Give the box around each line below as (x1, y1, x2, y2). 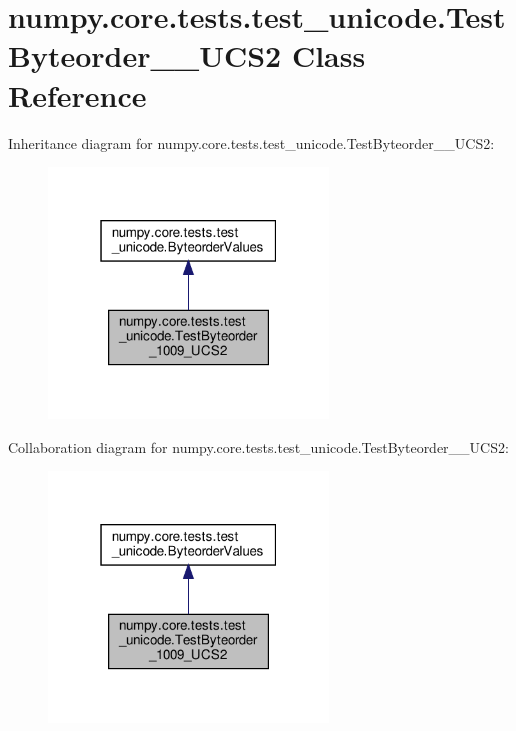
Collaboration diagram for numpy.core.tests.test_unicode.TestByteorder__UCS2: (8, 436, 509, 457)
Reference (8, 74, 147, 115)
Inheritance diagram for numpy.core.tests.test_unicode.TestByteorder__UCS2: (8, 132, 495, 153)
